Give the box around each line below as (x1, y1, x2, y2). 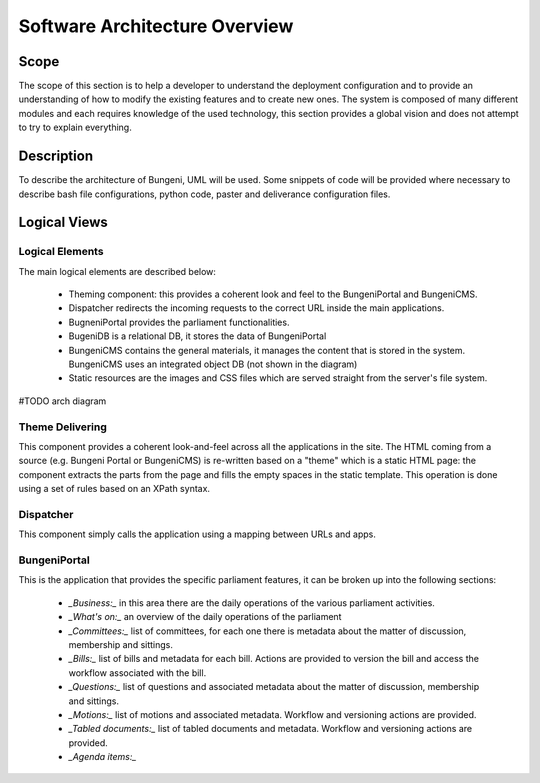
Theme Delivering (18, 420, 107, 434)
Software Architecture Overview (18, 15, 294, 37)
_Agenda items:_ (68, 751, 137, 763)
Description (18, 148, 94, 165)
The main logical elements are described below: (18, 265, 217, 277)
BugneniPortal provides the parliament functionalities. (68, 316, 290, 328)
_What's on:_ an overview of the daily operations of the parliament (68, 611, 342, 623)
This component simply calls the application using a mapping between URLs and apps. (18, 528, 377, 540)
